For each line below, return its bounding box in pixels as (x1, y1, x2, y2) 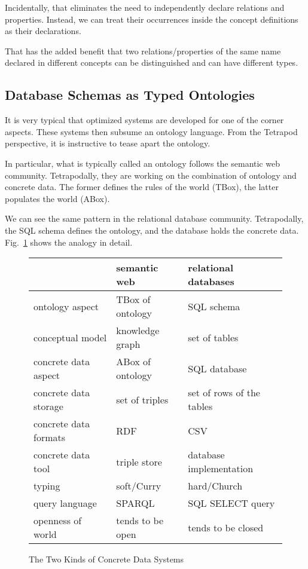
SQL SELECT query (188, 496, 275, 510)
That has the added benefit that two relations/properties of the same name (5, 44, 281, 57)
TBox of (116, 292, 151, 307)
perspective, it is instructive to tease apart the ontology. (5, 137, 211, 149)
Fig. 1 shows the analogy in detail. (5, 235, 133, 248)
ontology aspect (33, 299, 99, 313)
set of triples (116, 392, 169, 406)
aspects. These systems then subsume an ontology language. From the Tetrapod (5, 125, 298, 137)
